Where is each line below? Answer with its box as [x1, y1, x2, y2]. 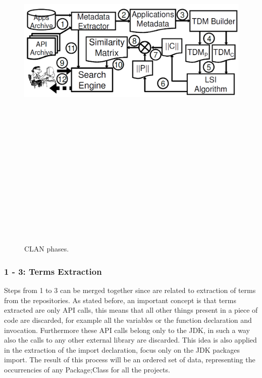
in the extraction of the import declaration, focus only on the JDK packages [4, 344, 240, 355]
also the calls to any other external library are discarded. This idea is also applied [4, 334, 257, 345]
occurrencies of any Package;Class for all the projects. [4, 364, 170, 375]
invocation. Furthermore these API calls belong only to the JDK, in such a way [4, 324, 250, 335]
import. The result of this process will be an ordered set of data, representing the [4, 354, 255, 365]
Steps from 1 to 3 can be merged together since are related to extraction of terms [4, 285, 256, 296]
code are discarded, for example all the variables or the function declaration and [4, 315, 252, 325]
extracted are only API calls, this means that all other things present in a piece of [4, 305, 258, 315]
